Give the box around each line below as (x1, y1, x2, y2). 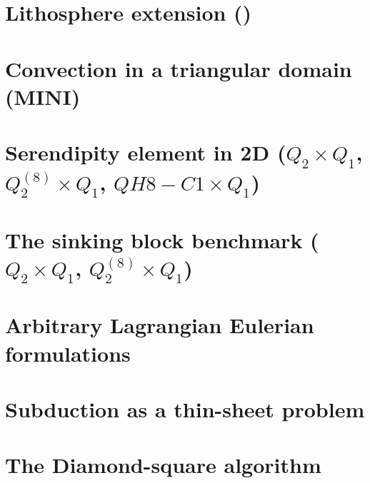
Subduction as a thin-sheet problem (5, 395, 365, 424)
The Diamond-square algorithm (5, 450, 321, 479)
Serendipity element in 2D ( (5, 138, 286, 167)
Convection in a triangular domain (5, 54, 352, 83)
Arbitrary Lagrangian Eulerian (5, 310, 314, 340)
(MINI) (5, 81, 81, 111)
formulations (5, 338, 131, 367)
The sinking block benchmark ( (5, 225, 319, 254)
